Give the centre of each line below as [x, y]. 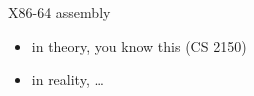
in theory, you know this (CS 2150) [139, 45]
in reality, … [67, 79]
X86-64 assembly [59, 12]
